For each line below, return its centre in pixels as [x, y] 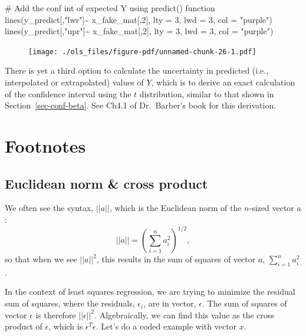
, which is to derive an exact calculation [223, 82]
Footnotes [45, 146]
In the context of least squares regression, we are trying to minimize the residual [150, 291]
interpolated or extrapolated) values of [74, 82]
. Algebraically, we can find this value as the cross [185, 314]
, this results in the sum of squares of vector [176, 259]
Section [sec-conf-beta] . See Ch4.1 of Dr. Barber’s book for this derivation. [141, 105]
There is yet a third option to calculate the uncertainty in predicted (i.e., [137, 70]
